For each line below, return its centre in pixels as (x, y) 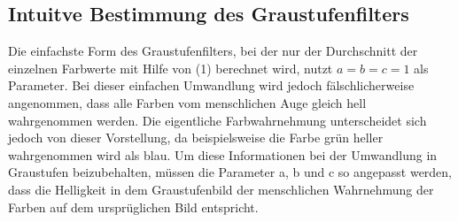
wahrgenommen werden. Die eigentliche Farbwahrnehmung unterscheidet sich (217, 120)
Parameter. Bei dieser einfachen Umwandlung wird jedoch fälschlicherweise (211, 85)
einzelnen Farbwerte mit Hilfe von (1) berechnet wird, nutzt (171, 68)
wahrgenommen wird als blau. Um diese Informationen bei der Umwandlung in (223, 154)
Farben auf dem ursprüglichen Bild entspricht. (133, 207)
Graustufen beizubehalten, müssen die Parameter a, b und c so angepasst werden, (230, 172)
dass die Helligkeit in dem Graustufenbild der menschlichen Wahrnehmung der (221, 189)
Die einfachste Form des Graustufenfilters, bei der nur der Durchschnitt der (213, 51)
